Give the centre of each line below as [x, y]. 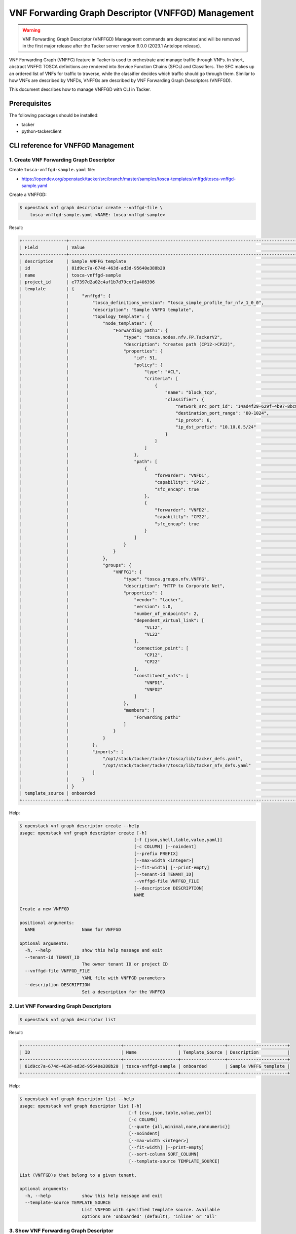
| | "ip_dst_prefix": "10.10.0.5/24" [138, 427]
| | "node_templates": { [86, 324]
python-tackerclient [41, 131]
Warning [31, 30]
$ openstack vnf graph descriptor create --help [79, 826]
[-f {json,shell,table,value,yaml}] [178, 840]
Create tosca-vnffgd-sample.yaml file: [52, 170]
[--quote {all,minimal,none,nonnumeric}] [179, 1126]
